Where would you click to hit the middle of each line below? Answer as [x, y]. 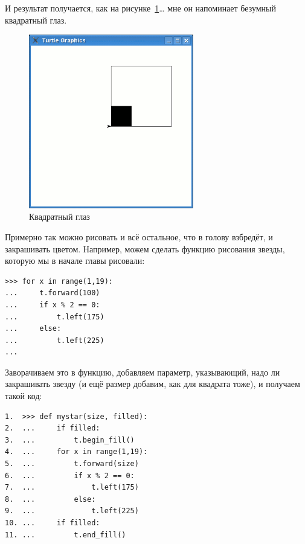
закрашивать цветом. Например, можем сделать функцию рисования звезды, [145, 248]
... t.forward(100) [53, 293]
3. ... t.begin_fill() [70, 440]
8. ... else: [50, 499]
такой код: [24, 396]
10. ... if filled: [53, 523]
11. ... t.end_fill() [66, 535]
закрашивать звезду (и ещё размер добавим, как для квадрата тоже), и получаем [152, 384]
